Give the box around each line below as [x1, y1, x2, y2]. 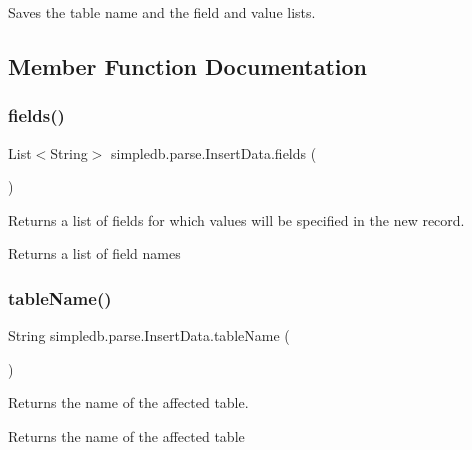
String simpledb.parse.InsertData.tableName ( [8, 325, 290, 346]
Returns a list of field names [8, 243, 181, 264]
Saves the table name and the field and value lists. [8, 2, 316, 22]
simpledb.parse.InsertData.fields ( [110, 142, 317, 163]
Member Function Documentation [8, 50, 368, 81]
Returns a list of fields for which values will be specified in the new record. [8, 209, 465, 230]
